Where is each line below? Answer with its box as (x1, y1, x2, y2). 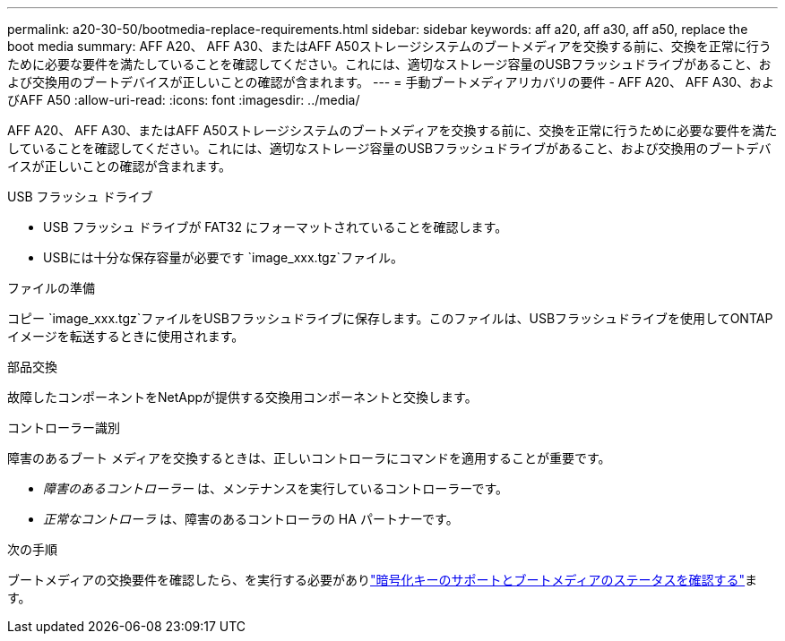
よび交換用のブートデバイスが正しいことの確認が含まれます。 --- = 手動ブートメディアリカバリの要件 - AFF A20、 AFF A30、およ (7, 74, 775, 90)
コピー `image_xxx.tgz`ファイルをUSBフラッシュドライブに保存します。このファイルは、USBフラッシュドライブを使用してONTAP (7, 311, 773, 326)
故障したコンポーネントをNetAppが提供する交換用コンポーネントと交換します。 (7, 389, 478, 405)
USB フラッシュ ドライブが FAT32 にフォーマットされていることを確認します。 (43, 219, 508, 235)
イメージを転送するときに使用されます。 (7, 329, 245, 344)
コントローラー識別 (7, 420, 120, 435)
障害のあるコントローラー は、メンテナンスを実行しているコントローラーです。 (43, 481, 508, 496)
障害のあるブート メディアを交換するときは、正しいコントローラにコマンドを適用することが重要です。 (7, 450, 611, 466)
